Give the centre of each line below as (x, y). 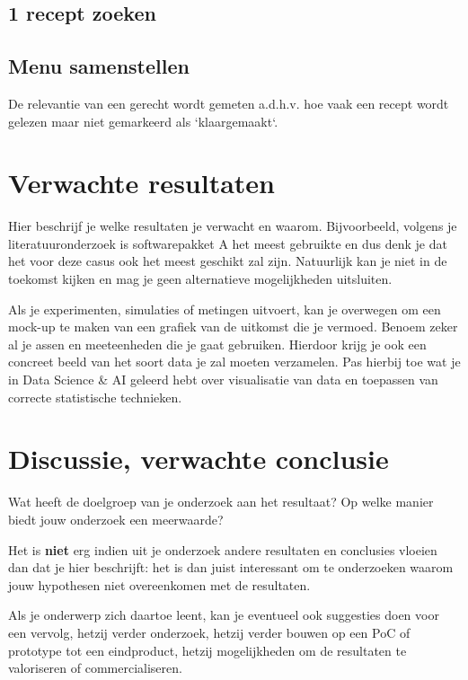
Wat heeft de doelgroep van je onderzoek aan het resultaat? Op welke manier (221, 502)
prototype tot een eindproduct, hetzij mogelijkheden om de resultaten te (208, 650)
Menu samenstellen (99, 66)
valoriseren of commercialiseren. (95, 668)
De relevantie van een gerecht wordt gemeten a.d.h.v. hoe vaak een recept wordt (229, 103)
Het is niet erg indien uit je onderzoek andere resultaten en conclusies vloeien (223, 549)
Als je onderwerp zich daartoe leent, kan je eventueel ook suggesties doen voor (224, 615)
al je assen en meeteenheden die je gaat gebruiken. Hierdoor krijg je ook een (217, 344)
